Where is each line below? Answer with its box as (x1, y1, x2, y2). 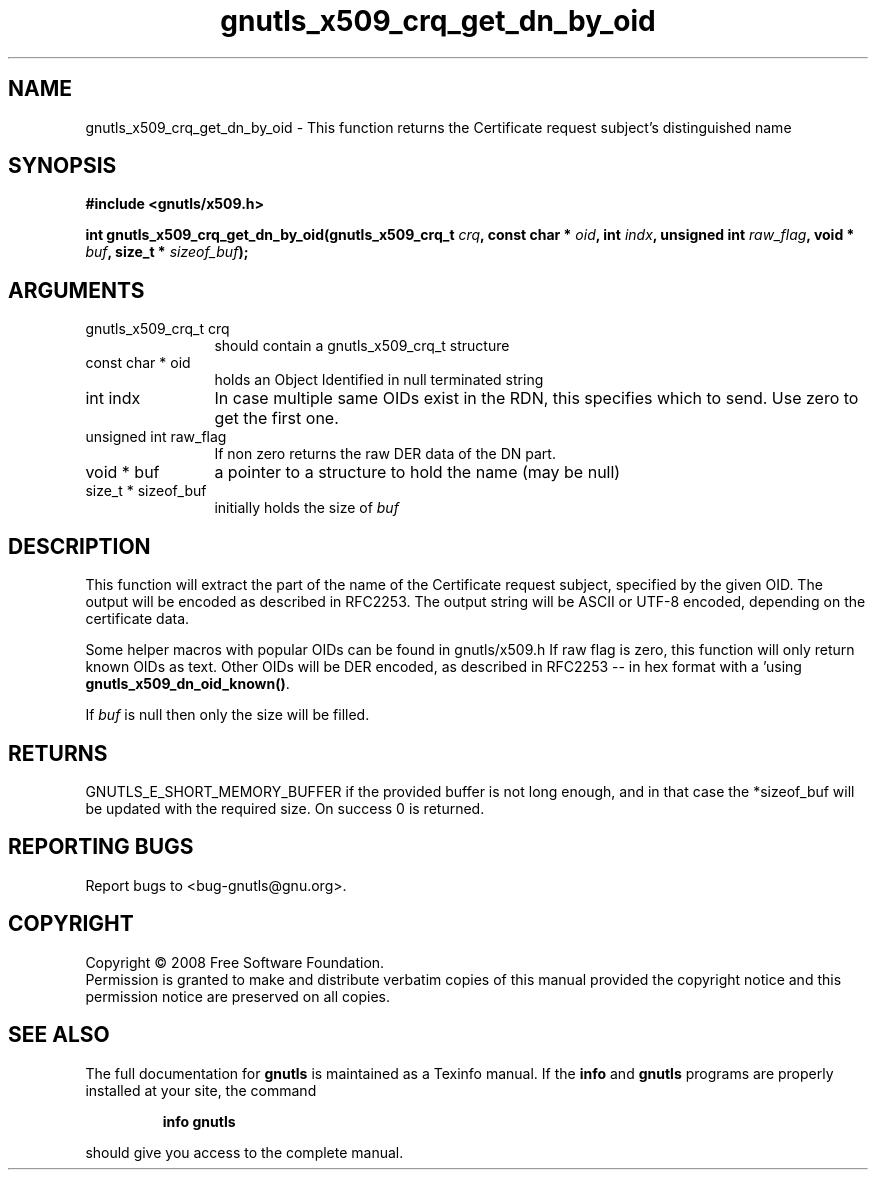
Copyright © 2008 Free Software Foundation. (85, 953, 385, 971)
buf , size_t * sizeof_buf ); (85, 243, 249, 261)
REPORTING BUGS (8, 834, 194, 860)
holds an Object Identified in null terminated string (214, 371, 544, 389)
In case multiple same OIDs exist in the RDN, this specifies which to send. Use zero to (214, 388, 859, 409)
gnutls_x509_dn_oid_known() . (85, 675, 290, 693)
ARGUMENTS (8, 277, 145, 303)
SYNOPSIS (8, 153, 117, 179)
